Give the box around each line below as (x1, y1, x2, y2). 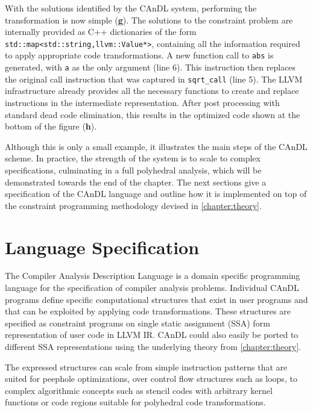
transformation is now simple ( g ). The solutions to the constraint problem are (5, 13, 293, 26)
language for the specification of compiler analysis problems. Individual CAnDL (5, 281, 299, 294)
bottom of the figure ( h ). (5, 120, 97, 133)
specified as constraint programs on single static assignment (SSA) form (5, 316, 270, 329)
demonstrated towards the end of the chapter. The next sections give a (5, 175, 267, 188)
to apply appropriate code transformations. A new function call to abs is (5, 49, 274, 61)
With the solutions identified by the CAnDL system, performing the (5, 2, 257, 14)
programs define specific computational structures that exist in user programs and (5, 293, 308, 305)
